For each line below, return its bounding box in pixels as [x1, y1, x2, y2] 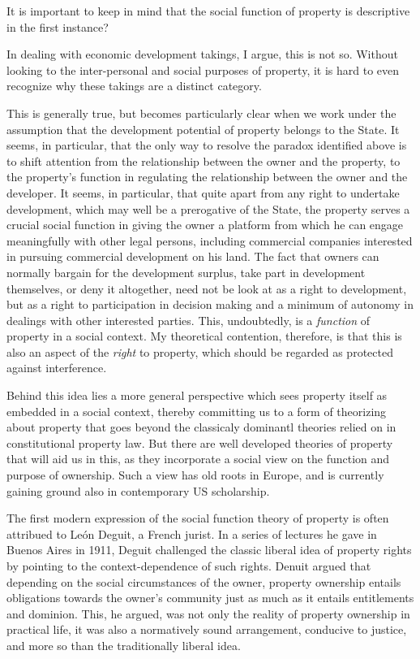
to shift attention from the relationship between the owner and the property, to [6, 152, 401, 169]
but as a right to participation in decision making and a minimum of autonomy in [6, 296, 414, 313]
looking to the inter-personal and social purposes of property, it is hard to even [6, 61, 400, 78]
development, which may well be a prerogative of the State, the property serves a [6, 200, 410, 217]
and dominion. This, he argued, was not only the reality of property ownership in [6, 605, 410, 622]
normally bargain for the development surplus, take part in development [6, 263, 366, 280]
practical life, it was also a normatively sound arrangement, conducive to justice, [6, 621, 407, 638]
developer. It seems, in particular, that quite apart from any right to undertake [6, 184, 400, 201]
